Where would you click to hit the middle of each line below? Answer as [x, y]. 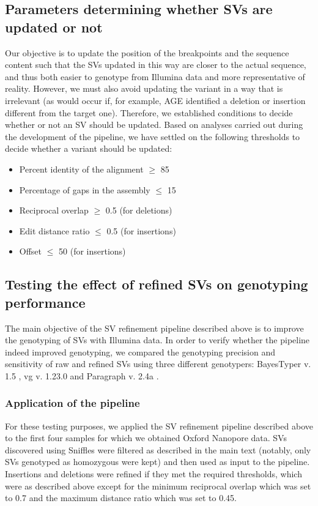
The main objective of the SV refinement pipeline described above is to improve [154, 328]
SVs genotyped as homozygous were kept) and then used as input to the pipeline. [157, 462]
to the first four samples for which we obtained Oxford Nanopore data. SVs [146, 438]
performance [45, 302]
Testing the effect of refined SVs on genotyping [157, 284]
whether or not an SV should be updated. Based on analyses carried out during [154, 125]
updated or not [54, 27]
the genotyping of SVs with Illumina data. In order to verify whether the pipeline [157, 340]
